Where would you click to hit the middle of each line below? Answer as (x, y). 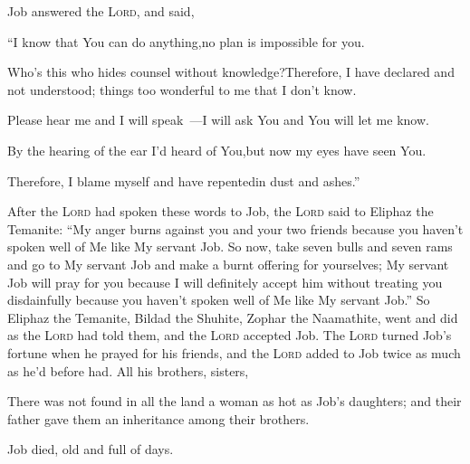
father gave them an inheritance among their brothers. (158, 418)
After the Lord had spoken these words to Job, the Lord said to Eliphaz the (221, 211)
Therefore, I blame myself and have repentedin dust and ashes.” (184, 180)
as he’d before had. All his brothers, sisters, (128, 370)
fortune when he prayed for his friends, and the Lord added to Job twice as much (234, 352)
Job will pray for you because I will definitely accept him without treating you (225, 282)
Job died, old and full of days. (91, 449)
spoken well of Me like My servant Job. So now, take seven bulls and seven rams (230, 246)
